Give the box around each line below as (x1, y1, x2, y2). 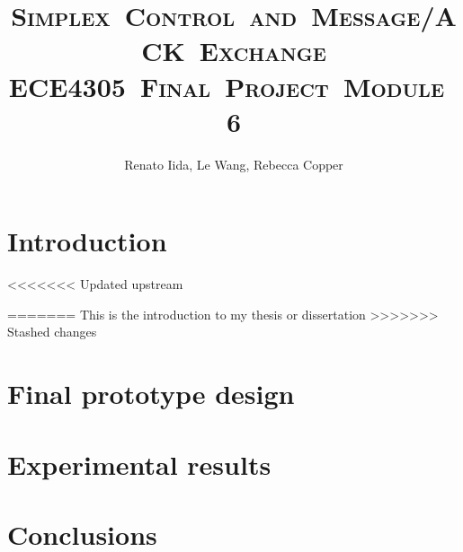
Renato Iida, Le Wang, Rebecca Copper (124, 154, 343, 173)
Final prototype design (7, 375, 295, 412)
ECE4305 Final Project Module (8, 67, 445, 104)
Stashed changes (7, 322, 97, 341)
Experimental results (7, 445, 272, 482)
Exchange (199, 32, 326, 69)
